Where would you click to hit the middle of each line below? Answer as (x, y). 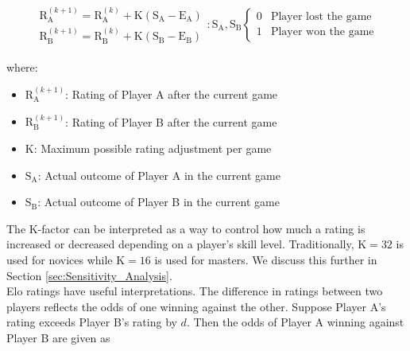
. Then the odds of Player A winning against (295, 322)
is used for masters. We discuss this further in (266, 259)
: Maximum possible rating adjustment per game (153, 148)
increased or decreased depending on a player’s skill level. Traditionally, (180, 244)
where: (22, 66)
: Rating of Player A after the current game (172, 94)
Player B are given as (58, 337)
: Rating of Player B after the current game (171, 121)
